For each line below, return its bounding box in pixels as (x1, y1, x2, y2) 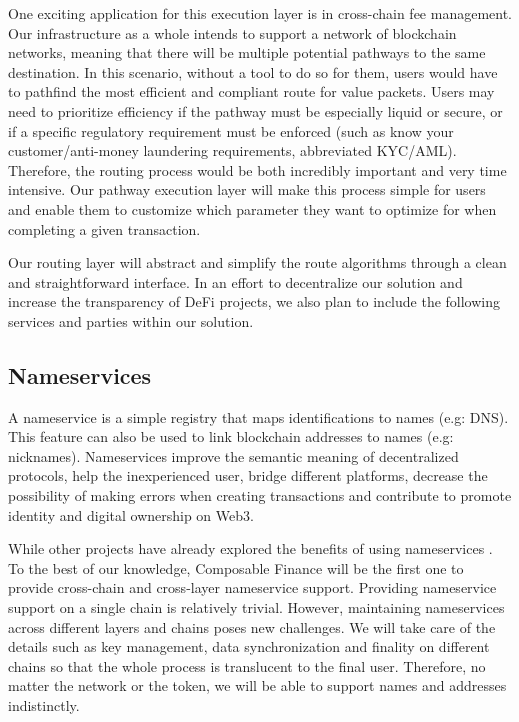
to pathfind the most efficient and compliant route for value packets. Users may (8, 81, 495, 102)
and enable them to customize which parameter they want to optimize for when (8, 198, 497, 219)
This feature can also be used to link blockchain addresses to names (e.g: (8, 426, 454, 447)
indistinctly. (8, 695, 80, 716)
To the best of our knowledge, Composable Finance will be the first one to (8, 557, 464, 578)
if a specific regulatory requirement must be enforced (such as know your (8, 120, 454, 141)
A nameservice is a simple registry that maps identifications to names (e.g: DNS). (8, 406, 509, 427)
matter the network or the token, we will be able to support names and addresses (8, 675, 507, 696)
